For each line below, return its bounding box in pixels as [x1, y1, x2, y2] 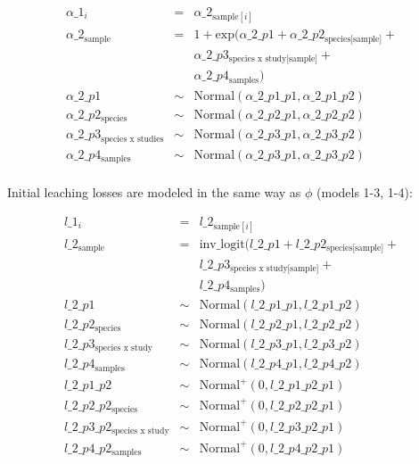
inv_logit [199, 238, 245, 252]
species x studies [101, 134, 164, 144]
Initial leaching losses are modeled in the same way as [7, 183, 301, 202]
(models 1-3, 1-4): [316, 183, 413, 202]
